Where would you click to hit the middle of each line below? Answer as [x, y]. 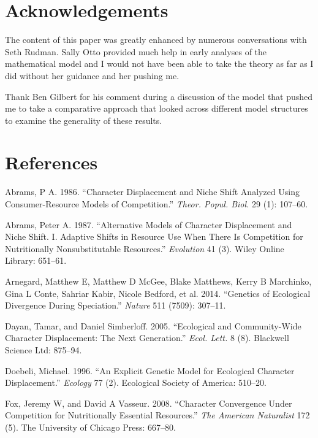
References [51, 162]
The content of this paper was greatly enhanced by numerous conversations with [156, 40]
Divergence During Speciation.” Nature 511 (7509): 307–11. [115, 305]
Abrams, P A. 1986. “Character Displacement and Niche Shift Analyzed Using [153, 192]
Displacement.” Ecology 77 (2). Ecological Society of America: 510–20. [136, 382]
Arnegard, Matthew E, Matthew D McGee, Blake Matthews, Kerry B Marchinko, [158, 281]
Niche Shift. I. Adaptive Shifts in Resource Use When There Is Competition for [154, 236]
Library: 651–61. [36, 260]
